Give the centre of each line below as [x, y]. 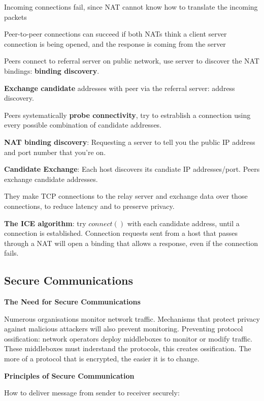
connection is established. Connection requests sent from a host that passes [121, 233]
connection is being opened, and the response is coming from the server [115, 43]
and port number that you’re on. [55, 152]
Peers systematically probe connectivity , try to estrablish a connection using [127, 115]
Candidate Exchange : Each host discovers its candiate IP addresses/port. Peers [132, 169]
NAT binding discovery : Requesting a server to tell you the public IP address [130, 142]
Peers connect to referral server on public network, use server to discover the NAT [132, 61]
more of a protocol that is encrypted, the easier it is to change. [102, 359]
